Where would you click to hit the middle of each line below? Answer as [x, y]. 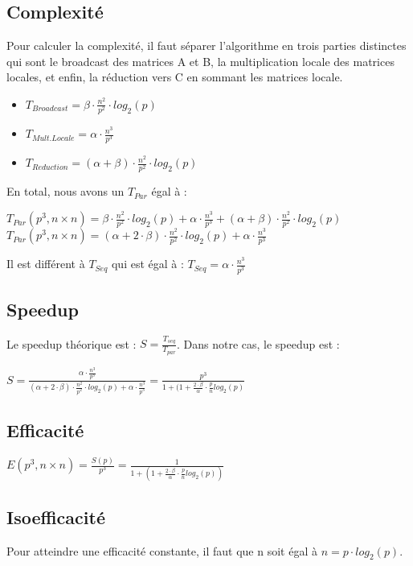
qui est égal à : [147, 264]
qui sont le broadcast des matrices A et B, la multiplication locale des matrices [200, 61]
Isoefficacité [56, 516]
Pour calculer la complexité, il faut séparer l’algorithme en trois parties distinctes [206, 45]
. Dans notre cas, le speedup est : [258, 343]
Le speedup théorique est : [72, 343]
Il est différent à [46, 264]
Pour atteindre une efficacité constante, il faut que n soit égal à [162, 550]
